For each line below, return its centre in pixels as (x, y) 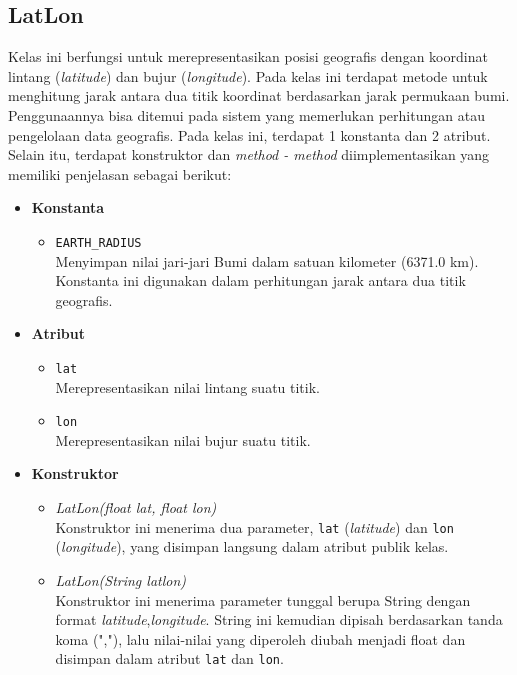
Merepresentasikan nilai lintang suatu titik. (187, 386)
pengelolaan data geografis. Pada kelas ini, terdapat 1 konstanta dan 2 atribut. (249, 134)
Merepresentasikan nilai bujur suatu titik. (183, 439)
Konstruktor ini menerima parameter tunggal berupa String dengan (263, 599)
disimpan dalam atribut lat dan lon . (169, 658)
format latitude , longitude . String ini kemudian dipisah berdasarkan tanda (279, 619)
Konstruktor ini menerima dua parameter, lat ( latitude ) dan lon (254, 526)
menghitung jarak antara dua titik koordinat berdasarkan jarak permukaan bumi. (259, 95)
